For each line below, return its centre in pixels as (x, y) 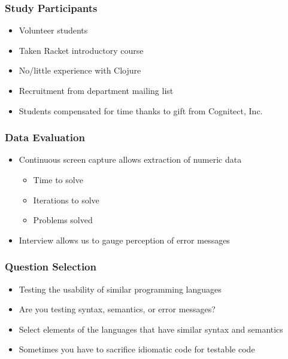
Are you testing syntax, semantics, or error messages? (117, 309)
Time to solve (58, 180)
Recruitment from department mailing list (96, 90)
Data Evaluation (45, 137)
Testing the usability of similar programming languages (120, 289)
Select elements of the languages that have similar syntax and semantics (151, 329)
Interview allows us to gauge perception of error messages (124, 240)
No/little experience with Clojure (80, 70)
